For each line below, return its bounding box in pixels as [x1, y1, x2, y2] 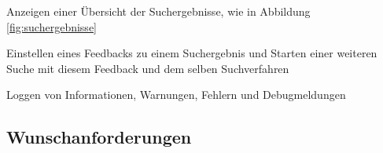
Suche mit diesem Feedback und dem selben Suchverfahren [6, 60, 289, 76]
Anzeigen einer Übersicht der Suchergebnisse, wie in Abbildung [6, 3, 311, 19]
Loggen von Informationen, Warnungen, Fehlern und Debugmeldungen [6, 86, 346, 103]
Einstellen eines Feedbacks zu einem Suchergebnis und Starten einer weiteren [6, 45, 377, 61]
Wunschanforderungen [6, 125, 192, 149]
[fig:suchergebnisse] [6, 18, 97, 35]
